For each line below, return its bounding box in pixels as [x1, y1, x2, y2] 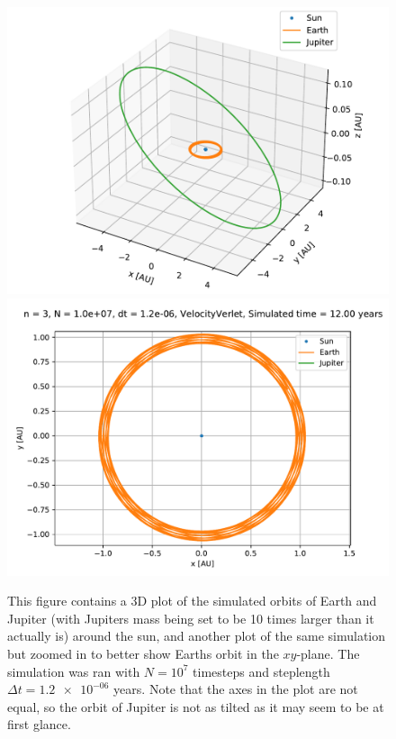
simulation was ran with [7, 661, 140, 680]
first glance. [7, 715, 71, 734]
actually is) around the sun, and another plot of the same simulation [7, 626, 386, 645]
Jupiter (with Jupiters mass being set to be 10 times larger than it [7, 608, 374, 627]
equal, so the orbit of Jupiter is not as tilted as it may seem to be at [7, 697, 384, 716]
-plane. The [296, 644, 360, 663]
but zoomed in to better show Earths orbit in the [7, 644, 279, 663]
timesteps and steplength [193, 661, 330, 680]
